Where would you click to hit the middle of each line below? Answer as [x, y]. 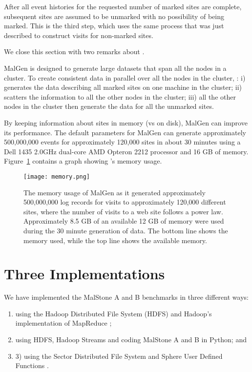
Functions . [32, 365]
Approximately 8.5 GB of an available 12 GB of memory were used [124, 221]
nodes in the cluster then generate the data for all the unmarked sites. [109, 106]
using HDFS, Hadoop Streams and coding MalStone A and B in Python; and [131, 340]
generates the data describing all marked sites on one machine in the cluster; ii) [123, 87]
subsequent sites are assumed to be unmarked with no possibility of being [114, 16]
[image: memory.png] [57, 176]
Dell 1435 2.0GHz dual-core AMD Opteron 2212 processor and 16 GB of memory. [126, 151]
